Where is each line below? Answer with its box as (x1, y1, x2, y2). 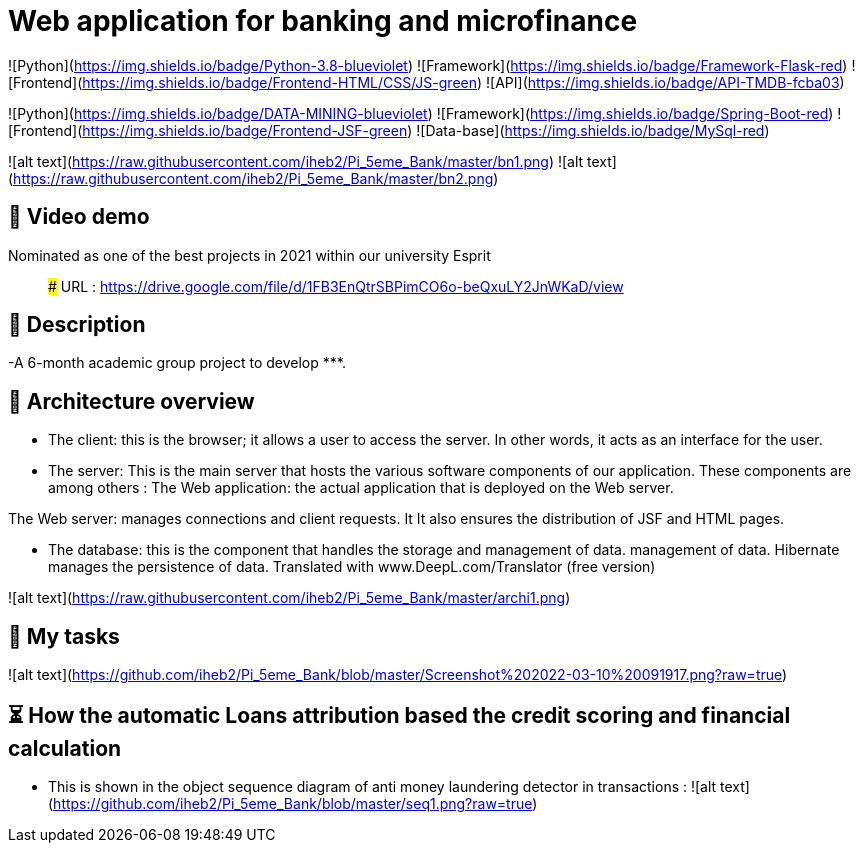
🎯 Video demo (8, 204, 150, 230)
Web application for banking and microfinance (8, 4, 638, 38)
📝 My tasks (8, 623, 120, 649)
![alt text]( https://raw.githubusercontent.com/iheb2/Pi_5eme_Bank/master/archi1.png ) (8, 589, 571, 607)
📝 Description (8, 312, 146, 338)
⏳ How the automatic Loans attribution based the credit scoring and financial (8, 702, 791, 728)
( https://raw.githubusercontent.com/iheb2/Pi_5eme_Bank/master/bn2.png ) (8, 169, 499, 187)
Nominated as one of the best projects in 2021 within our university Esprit (8, 246, 491, 264)
